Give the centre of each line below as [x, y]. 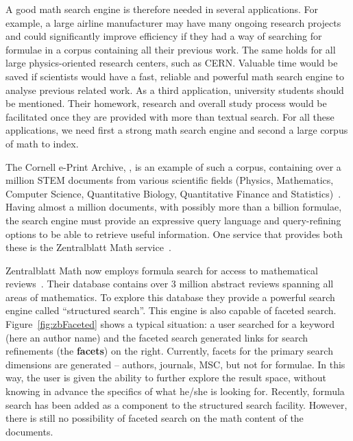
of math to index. [42, 143]
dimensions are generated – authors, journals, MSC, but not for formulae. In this [175, 364]
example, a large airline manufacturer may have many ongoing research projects [173, 22]
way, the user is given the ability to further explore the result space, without [166, 378]
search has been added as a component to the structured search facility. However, [176, 404]
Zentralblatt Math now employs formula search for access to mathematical [162, 270]
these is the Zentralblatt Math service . [88, 247]
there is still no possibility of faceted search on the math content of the [155, 418]
